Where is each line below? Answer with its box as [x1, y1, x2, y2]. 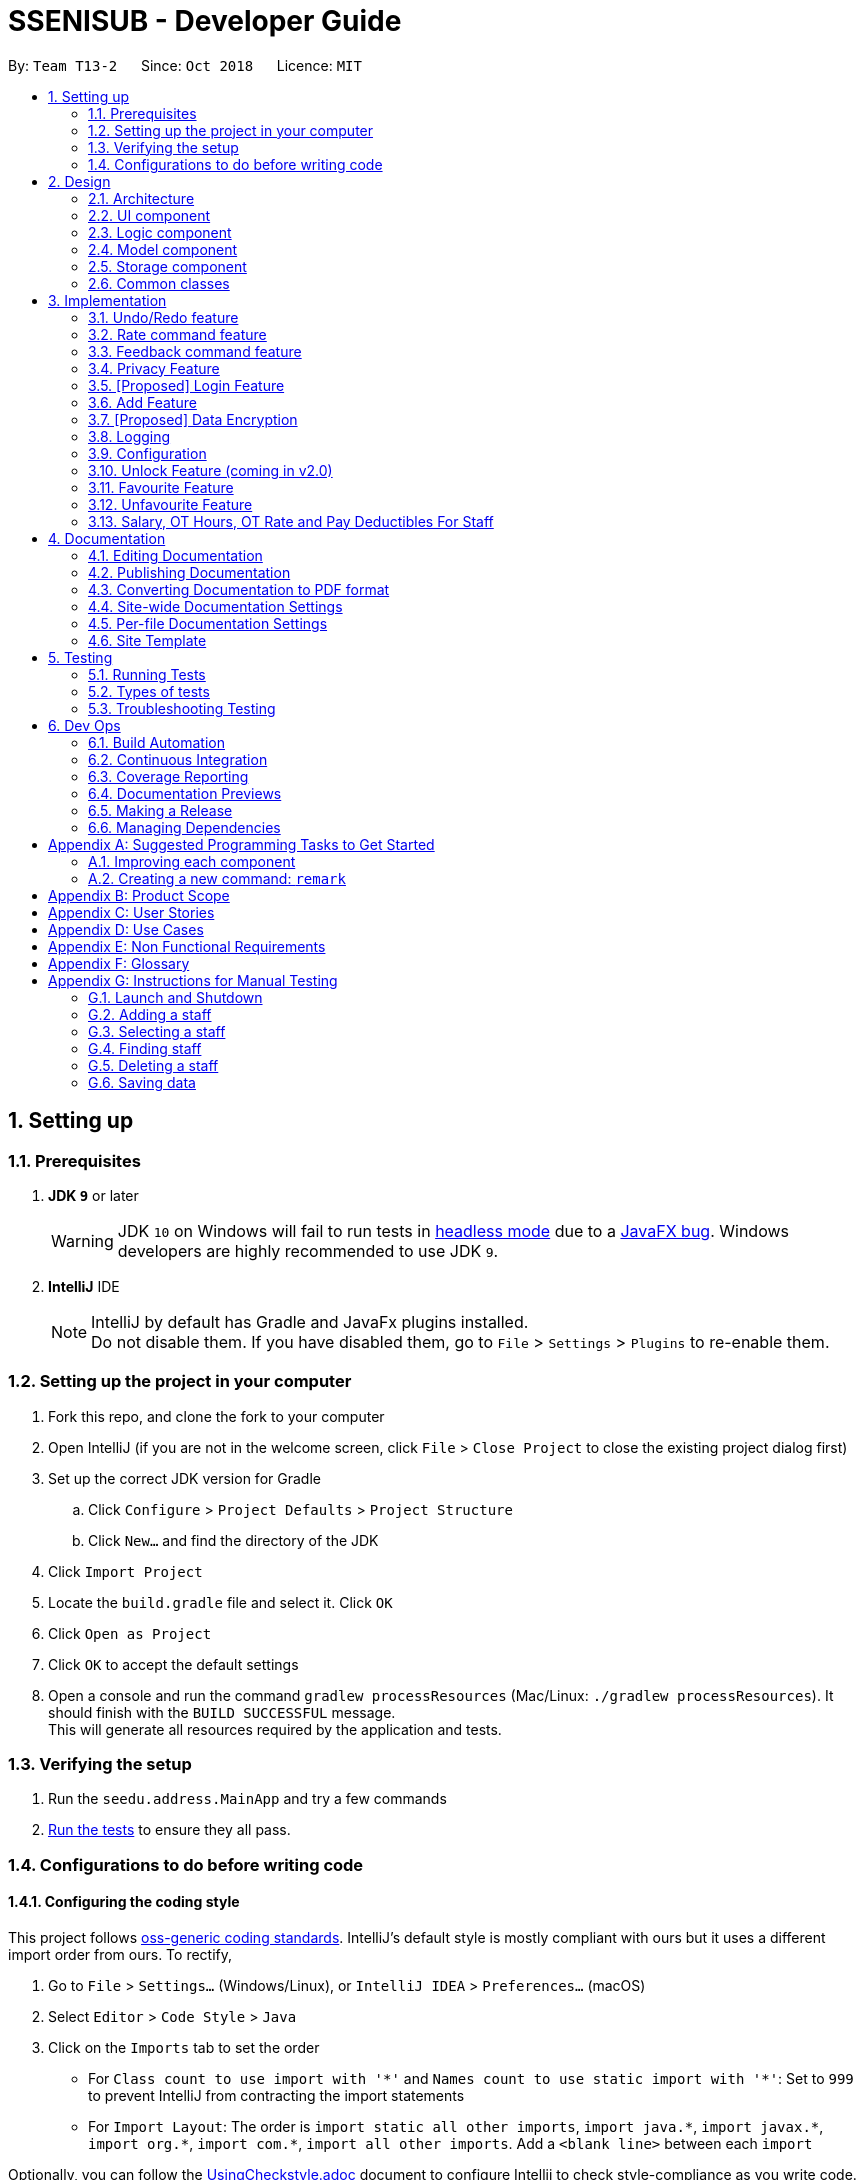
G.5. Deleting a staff [88, 1056, 219, 1074]
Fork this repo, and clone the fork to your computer [48, 1407, 385, 1425]
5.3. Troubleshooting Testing [88, 699, 276, 717]
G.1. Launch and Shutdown [88, 988, 263, 1006]
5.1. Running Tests [88, 665, 206, 683]
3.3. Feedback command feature [88, 342, 302, 360]
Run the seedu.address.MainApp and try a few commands [48, 1790, 447, 1808]
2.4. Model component [88, 240, 238, 258]
